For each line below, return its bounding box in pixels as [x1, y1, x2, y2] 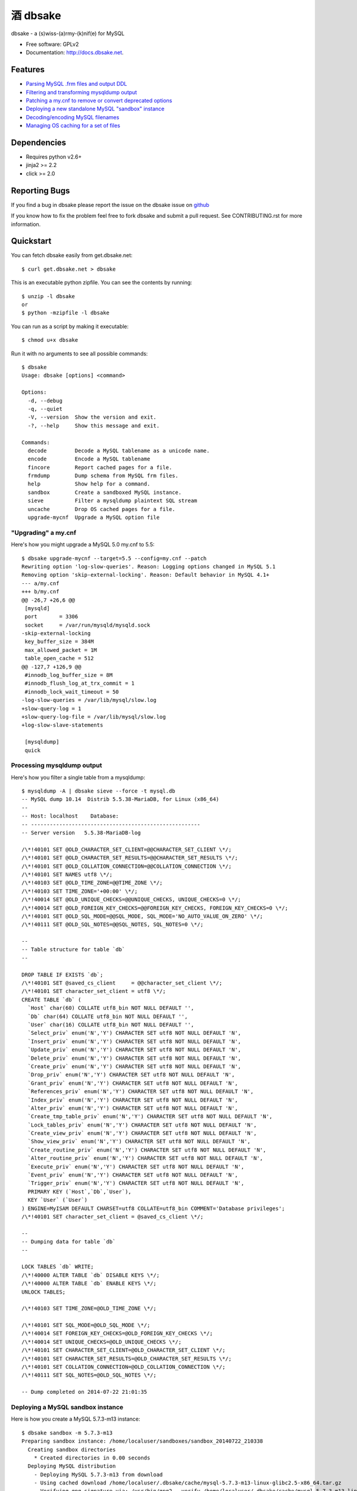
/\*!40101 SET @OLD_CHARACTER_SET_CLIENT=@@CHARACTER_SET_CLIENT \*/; [21, 846, 232, 853]
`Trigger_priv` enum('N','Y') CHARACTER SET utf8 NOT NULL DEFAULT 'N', [27, 1180, 245, 1187]
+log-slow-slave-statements [21, 722, 104, 729]
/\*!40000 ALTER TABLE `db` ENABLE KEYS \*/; [21, 1280, 157, 1287]
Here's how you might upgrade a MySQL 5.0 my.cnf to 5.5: [11, 541, 155, 548]
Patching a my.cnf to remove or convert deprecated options [26, 97, 173, 104]
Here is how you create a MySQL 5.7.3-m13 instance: [11, 1415, 140, 1422]
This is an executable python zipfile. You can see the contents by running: [11, 279, 193, 286]
